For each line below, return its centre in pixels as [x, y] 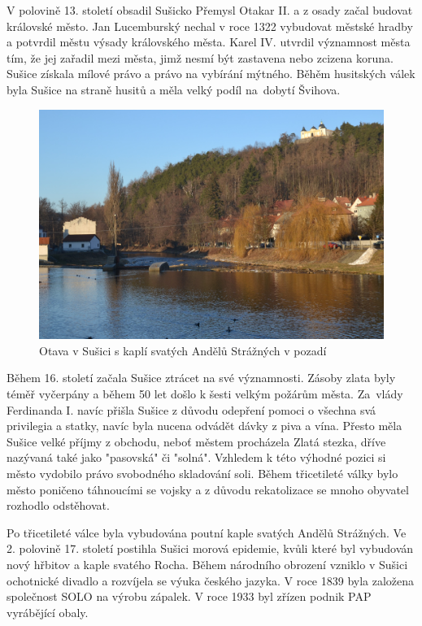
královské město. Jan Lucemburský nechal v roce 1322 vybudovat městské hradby [210, 26]
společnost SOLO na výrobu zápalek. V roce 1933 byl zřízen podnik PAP [189, 596]
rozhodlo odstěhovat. [58, 505]
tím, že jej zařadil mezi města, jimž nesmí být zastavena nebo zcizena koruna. [200, 57]
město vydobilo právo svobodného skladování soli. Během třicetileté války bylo [202, 473]
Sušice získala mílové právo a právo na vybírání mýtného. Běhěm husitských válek [211, 74]
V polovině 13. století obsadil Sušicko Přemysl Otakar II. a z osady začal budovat [210, 10]
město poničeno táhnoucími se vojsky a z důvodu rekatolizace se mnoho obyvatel [208, 489]
